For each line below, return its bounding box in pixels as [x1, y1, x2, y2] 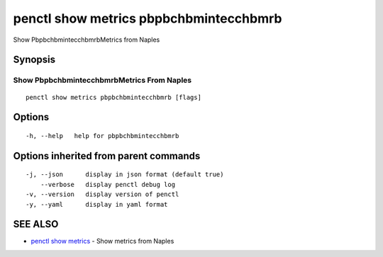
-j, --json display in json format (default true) [26, 171, 224, 178]
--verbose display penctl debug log [40, 181, 176, 188]
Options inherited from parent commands [13, 149, 201, 162]
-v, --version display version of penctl [26, 190, 179, 198]
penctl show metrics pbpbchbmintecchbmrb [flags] [26, 93, 202, 101]
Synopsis [13, 54, 56, 66]
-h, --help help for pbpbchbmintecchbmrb [26, 132, 179, 139]
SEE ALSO [13, 218, 59, 230]
